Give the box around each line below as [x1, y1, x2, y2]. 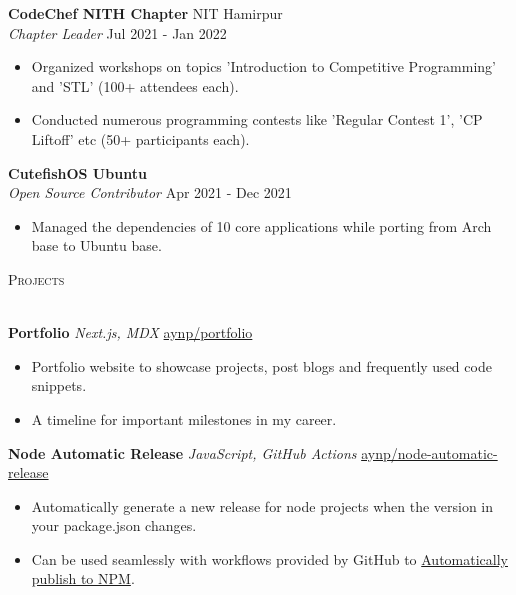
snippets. [31, 375, 87, 396]
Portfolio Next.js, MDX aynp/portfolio [8, 322, 253, 343]
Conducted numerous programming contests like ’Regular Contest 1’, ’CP [31, 109, 483, 130]
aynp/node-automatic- [361, 442, 498, 463]
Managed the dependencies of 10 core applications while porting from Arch [31, 215, 492, 236]
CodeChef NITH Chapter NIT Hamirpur [8, 3, 283, 23]
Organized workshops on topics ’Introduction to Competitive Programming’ [31, 56, 497, 77]
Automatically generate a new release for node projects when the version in [31, 495, 494, 516]
